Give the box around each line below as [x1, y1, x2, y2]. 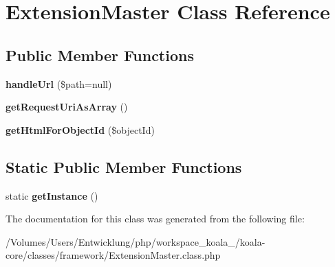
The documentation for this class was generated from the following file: [6, 211, 305, 226]
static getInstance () [6, 188, 98, 202]
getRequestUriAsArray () [6, 100, 128, 114]
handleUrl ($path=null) [6, 76, 112, 91]
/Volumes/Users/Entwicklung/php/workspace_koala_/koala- [6, 234, 266, 248]
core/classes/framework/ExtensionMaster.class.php [6, 248, 221, 262]
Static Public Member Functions [6, 156, 242, 177]
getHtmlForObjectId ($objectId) [6, 122, 155, 137]
